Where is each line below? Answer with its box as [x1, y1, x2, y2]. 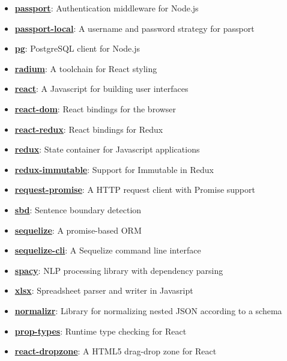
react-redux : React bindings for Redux [14, 123, 163, 135]
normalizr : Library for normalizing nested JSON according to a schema [14, 304, 282, 317]
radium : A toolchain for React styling [14, 62, 157, 74]
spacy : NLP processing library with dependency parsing [14, 264, 223, 276]
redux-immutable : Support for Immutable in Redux [14, 163, 214, 175]
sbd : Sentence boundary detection [14, 203, 142, 216]
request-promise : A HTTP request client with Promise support [14, 183, 255, 196]
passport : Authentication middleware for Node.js [14, 2, 199, 14]
